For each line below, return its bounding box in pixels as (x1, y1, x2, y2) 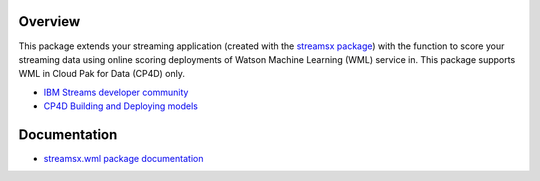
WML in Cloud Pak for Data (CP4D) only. (18, 68, 185, 80)
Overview (18, 13, 81, 30)
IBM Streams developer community (43, 86, 189, 98)
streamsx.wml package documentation (43, 152, 204, 164)
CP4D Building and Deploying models (43, 100, 199, 112)
